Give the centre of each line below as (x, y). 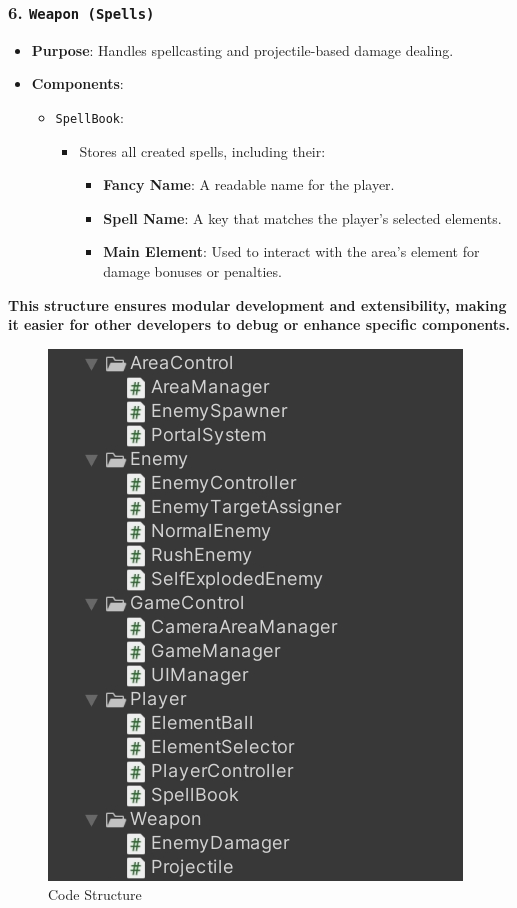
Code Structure (95, 894)
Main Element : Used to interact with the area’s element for (291, 251)
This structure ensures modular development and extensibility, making (257, 304)
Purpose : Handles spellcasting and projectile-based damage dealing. (242, 49)
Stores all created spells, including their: (202, 150)
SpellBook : (89, 116)
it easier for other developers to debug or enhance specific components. (259, 324)
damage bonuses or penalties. (192, 271)
